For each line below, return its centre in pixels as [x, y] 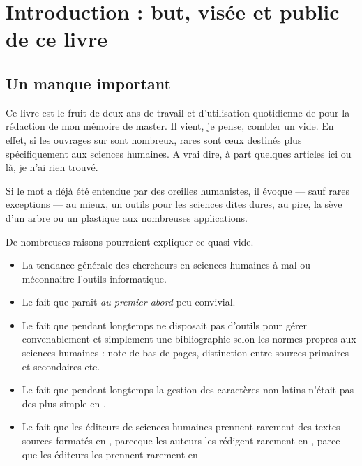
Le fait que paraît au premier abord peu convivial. [129, 302]
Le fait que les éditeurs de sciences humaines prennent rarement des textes [181, 427]
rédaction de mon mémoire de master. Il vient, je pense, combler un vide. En [170, 126]
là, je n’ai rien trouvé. [52, 167]
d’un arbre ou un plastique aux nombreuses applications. [127, 217]
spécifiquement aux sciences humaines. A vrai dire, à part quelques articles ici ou [179, 153]
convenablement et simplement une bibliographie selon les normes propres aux [189, 339]
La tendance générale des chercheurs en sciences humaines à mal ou [166, 265]
